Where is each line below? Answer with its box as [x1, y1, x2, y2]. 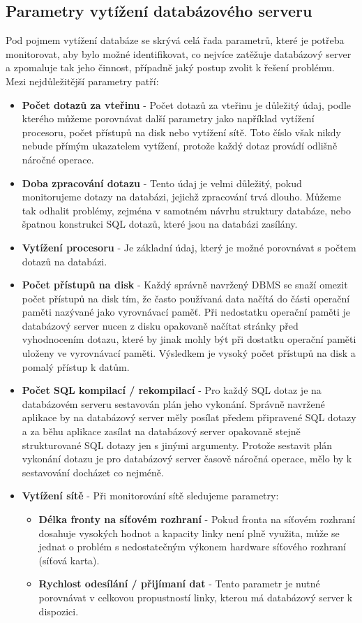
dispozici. [38, 603, 79, 618]
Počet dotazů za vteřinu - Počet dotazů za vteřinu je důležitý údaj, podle [22, 97, 351, 112]
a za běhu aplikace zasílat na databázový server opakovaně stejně [22, 424, 301, 439]
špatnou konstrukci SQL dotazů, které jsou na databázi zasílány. [22, 217, 298, 231]
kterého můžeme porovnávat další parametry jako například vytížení [22, 111, 315, 126]
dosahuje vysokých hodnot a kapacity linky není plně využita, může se [38, 525, 340, 540]
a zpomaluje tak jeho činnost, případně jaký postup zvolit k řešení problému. [6, 60, 335, 75]
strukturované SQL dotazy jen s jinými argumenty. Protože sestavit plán [22, 437, 333, 452]
